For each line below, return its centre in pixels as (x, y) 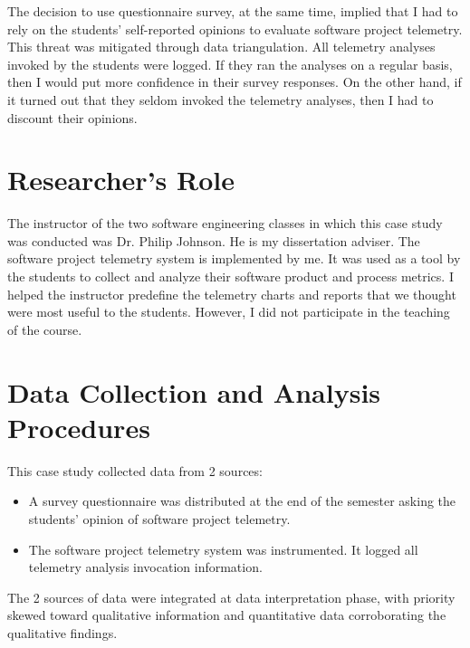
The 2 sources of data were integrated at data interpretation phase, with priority (231, 597)
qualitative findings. (62, 632)
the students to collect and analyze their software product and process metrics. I (230, 276)
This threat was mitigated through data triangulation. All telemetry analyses (221, 47)
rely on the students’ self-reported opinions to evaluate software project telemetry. (235, 29)
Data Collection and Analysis (194, 391)
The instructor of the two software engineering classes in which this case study (225, 223)
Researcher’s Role (121, 180)
